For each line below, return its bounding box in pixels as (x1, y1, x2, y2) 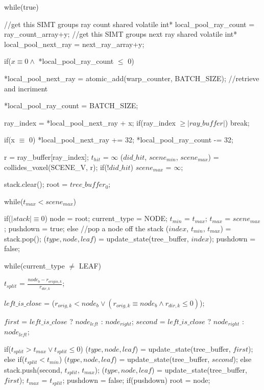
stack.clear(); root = (4, 179, 68, 189)
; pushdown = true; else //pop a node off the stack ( (4, 223, 169, 233)
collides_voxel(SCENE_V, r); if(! (4, 161, 109, 172)
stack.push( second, (4, 364, 62, 375)
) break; (225, 117, 250, 128)
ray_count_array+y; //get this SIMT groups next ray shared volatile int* (4, 29, 237, 39)
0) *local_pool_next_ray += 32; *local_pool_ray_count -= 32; (29, 134, 233, 145)
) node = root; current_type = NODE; (44, 213, 167, 224)
